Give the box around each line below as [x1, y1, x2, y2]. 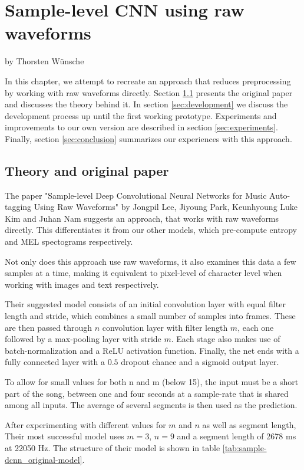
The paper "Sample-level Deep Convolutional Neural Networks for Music [5, 189, 267, 201]
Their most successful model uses [5, 430, 124, 442]
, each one [237, 321, 274, 333]
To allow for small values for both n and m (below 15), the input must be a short [5, 375, 299, 387]
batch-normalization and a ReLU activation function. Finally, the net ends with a [5, 344, 299, 356]
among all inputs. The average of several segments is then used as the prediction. [5, 399, 298, 411]
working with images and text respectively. [5, 278, 159, 290]
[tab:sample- [222, 441, 267, 453]
